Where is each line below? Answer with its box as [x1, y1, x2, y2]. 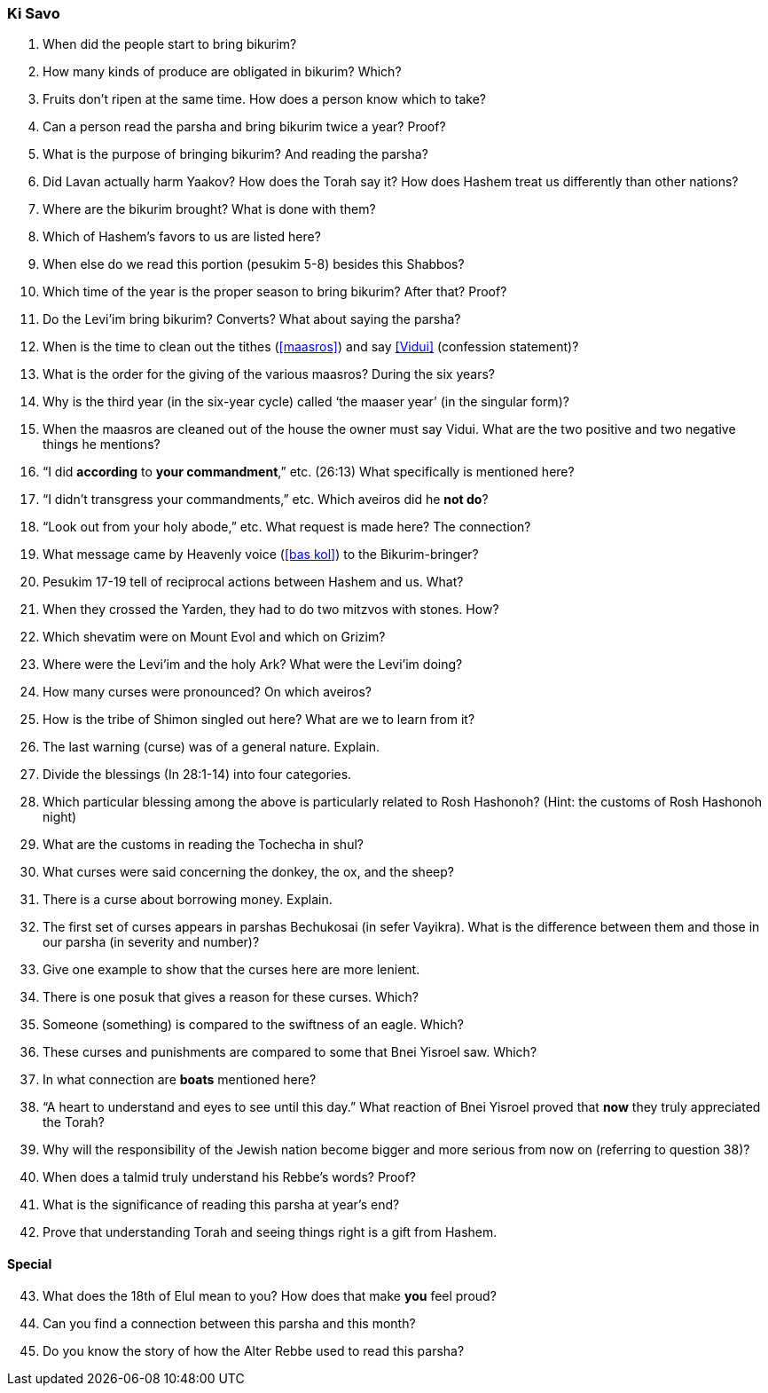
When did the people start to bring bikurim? [43, 36, 297, 52]
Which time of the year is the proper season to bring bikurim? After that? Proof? [43, 284, 507, 300]
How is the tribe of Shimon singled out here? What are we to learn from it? [43, 712, 475, 728]
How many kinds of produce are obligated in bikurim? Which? [43, 64, 402, 80]
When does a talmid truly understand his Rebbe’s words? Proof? [43, 1169, 417, 1185]
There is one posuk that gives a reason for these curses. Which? [43, 989, 419, 1005]
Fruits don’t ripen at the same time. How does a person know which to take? [43, 91, 486, 107]
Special [7, 1255, 52, 1271]
